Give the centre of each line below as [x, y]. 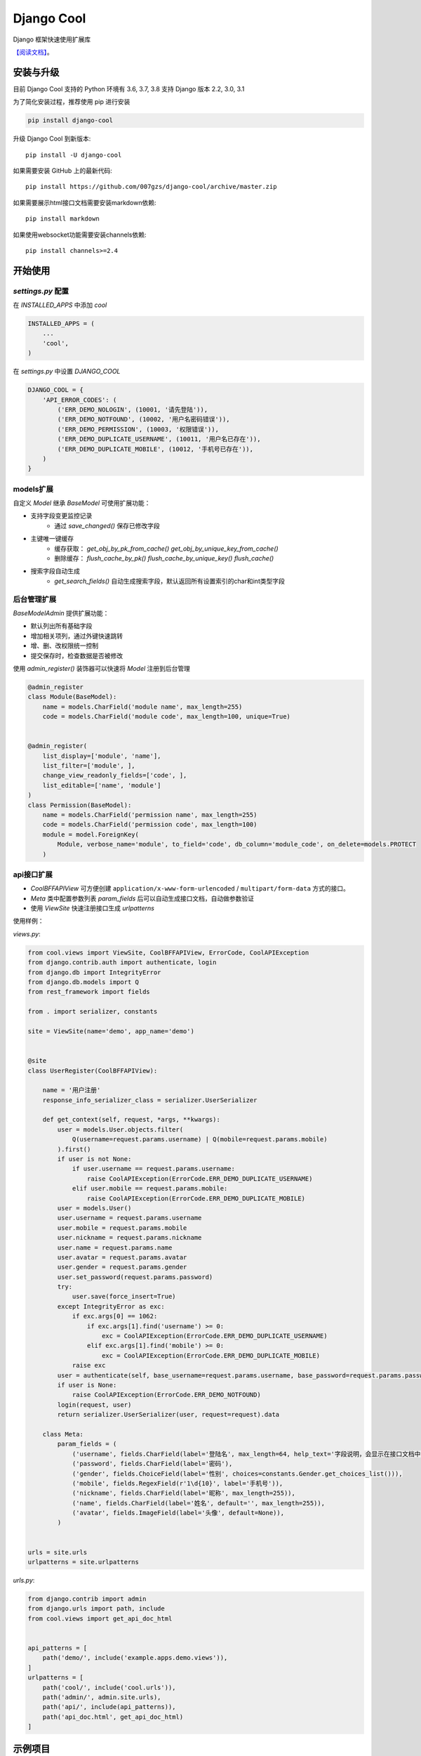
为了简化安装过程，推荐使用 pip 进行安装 [72, 102]
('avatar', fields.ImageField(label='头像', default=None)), [178, 1513]
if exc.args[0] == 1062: [115, 1316]
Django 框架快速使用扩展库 [52, 39]
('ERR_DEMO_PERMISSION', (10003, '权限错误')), [138, 429]
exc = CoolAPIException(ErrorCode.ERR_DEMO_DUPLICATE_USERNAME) [215, 1336]
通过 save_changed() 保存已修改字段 [107, 525]
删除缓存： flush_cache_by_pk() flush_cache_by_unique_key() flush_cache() [164, 558]
